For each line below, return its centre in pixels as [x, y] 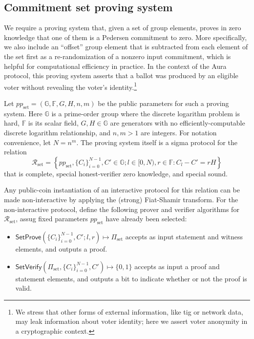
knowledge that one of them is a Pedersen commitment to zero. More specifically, [126, 37]
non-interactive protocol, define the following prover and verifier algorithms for [122, 209]
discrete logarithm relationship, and [57, 132]
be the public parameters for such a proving [163, 103]
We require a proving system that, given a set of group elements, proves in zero [123, 28]
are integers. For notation [179, 132]
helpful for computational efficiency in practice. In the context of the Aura [115, 66]
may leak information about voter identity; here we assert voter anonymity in [131, 321]
